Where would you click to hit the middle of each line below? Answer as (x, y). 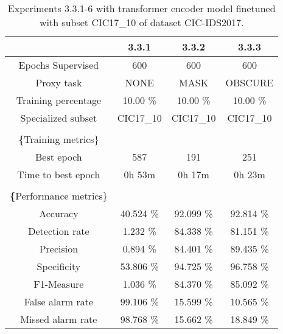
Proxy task (59, 82)
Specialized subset (59, 118)
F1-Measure (59, 284)
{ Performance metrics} (59, 196)
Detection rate (59, 231)
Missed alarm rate (59, 319)
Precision (59, 249)
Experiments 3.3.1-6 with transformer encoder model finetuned (141, 8)
